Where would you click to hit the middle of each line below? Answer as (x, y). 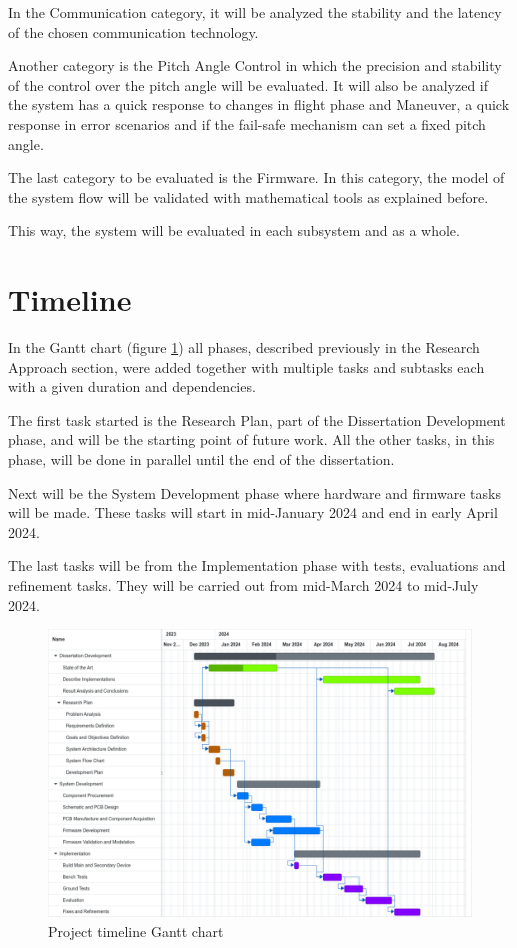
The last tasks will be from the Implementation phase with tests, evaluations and (257, 565)
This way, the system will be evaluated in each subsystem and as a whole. (234, 230)
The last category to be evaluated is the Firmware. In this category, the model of (256, 177)
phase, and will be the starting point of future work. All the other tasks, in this (251, 439)
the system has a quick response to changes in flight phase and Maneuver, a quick (259, 104)
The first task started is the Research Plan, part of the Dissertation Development (257, 419)
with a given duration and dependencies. (132, 386)
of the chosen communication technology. (133, 31)
